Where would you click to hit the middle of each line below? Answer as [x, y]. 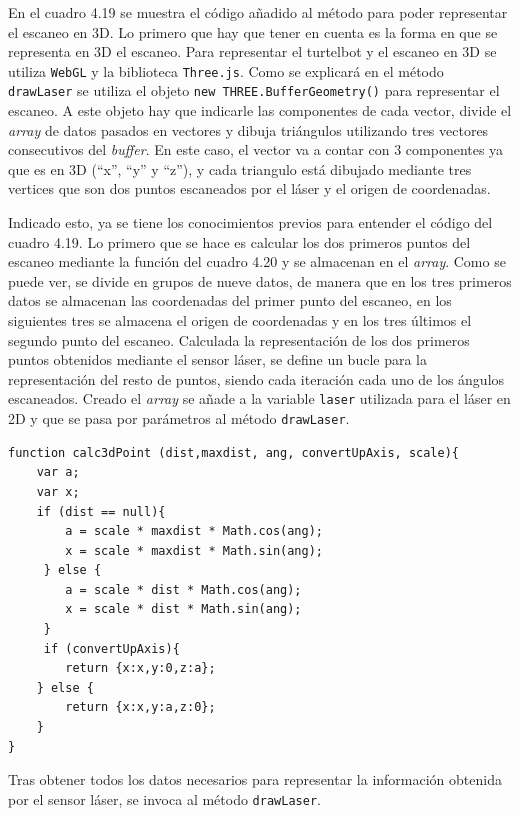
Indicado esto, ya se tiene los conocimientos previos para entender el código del [250, 222]
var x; [58, 491]
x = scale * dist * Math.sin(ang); [183, 609]
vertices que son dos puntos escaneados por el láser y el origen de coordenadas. [249, 188]
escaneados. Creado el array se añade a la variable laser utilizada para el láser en [259, 398]
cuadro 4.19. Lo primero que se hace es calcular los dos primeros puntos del [239, 241]
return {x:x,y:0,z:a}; [140, 668]
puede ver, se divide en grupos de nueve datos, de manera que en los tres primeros [260, 280]
